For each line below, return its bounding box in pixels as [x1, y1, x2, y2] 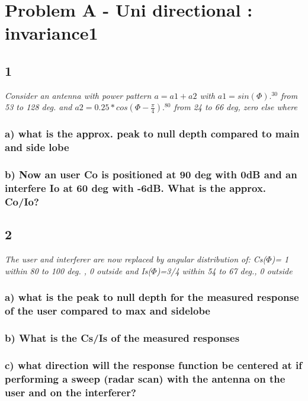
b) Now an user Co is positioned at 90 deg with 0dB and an [5, 167, 297, 182]
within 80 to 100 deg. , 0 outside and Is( [5, 264, 152, 277]
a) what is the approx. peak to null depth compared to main [5, 126, 300, 141]
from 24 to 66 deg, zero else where [174, 101, 297, 113]
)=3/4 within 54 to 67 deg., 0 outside [156, 264, 293, 277]
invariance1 [5, 21, 98, 45]
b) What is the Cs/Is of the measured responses [5, 330, 240, 345]
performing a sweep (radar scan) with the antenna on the [5, 371, 285, 386]
